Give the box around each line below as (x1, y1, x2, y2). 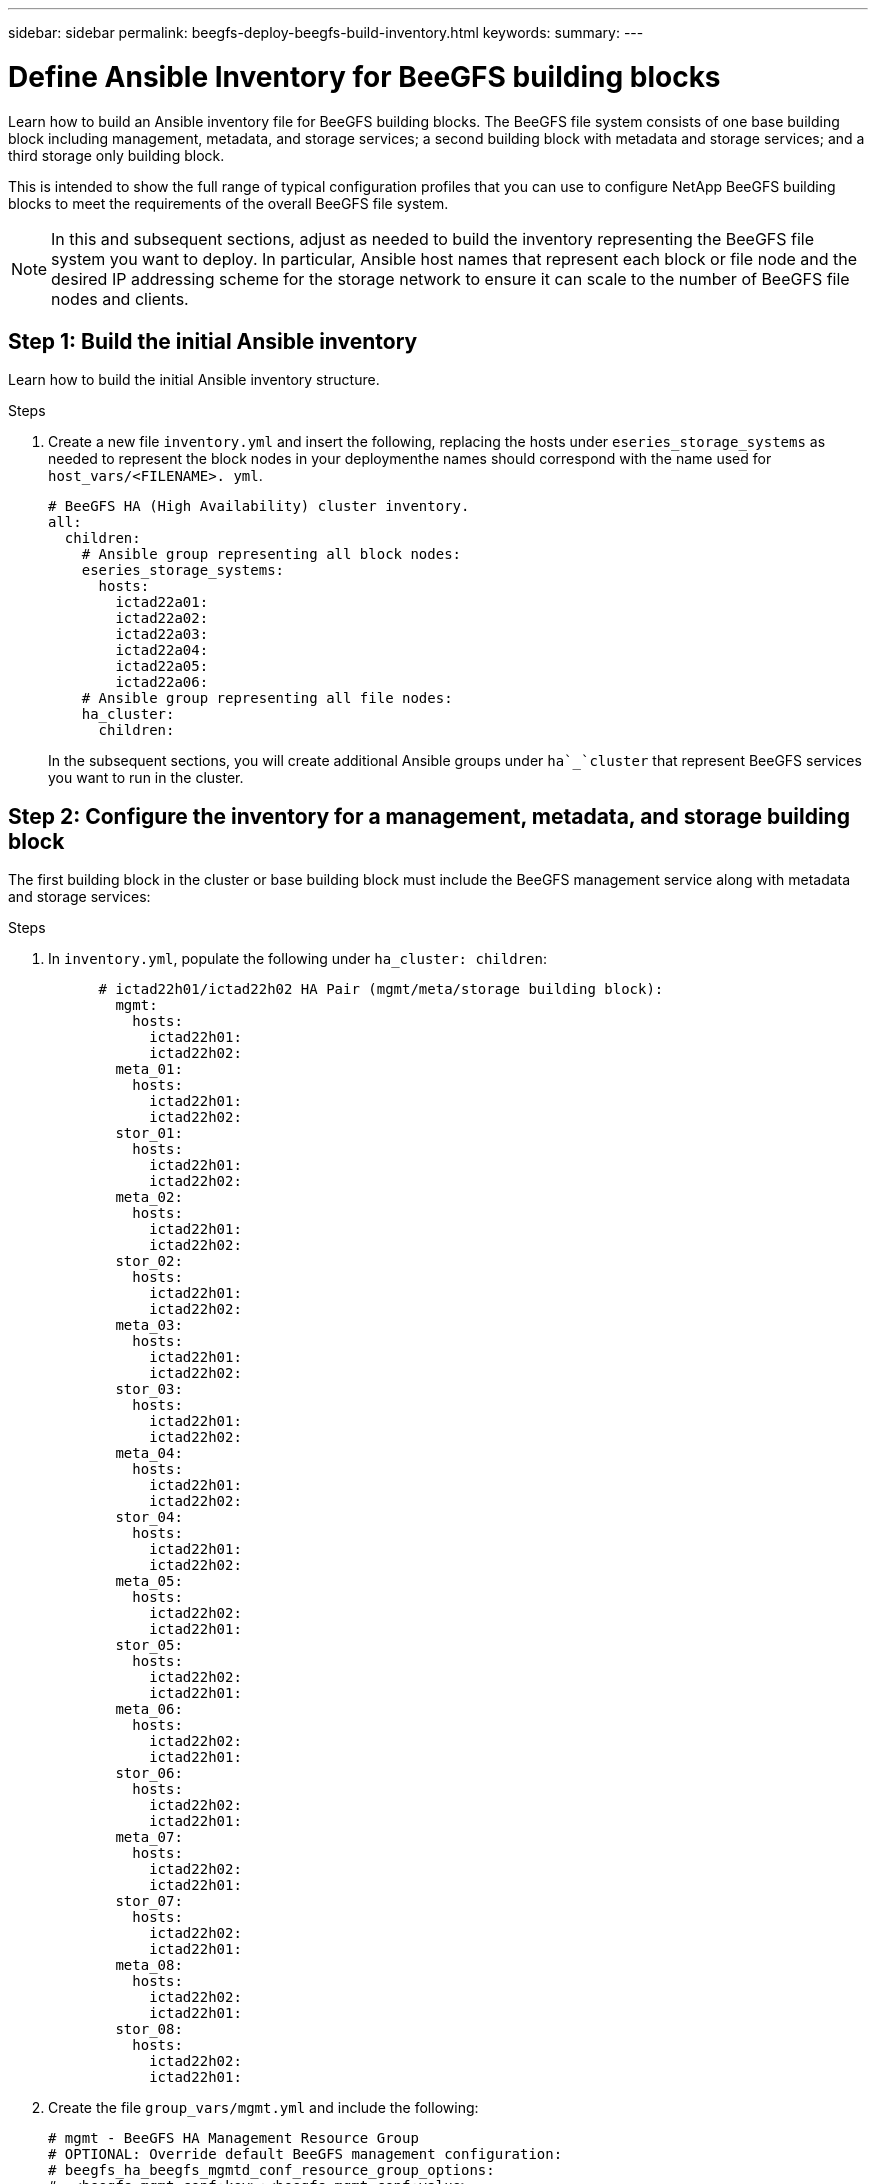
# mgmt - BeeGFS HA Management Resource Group (48, 2130, 419, 2147)
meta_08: (115, 1957, 183, 1974)
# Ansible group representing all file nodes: (81, 690, 453, 707)
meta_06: (115, 1701, 183, 1718)
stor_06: (115, 1765, 183, 1782)
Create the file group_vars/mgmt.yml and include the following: (48, 2099, 479, 2117)
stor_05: (115, 1637, 183, 1654)
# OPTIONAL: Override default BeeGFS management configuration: (48, 2146, 563, 2163)
